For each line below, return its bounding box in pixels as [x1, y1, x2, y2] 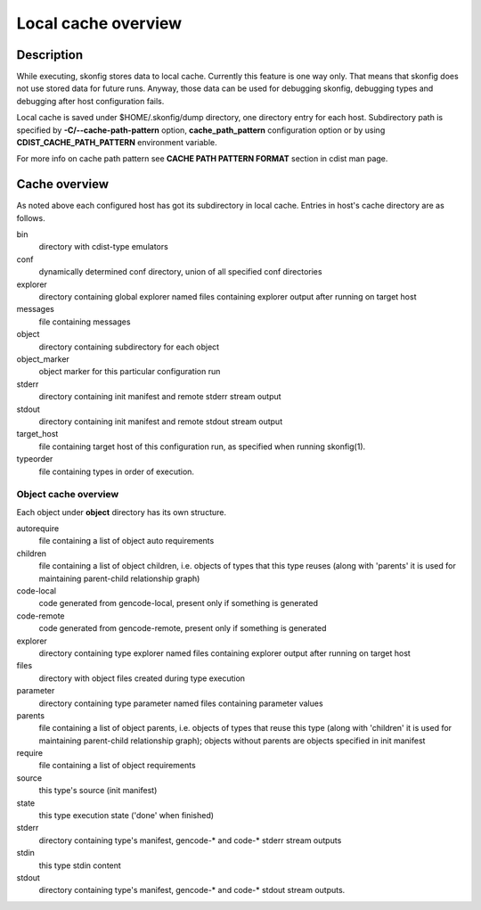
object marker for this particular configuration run [38, 366, 221, 377]
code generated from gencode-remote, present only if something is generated [38, 623, 327, 634]
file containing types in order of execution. [38, 466, 195, 477]
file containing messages [38, 316, 131, 327]
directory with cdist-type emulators [38, 242, 168, 252]
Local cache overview [16, 13, 183, 33]
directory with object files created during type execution [38, 673, 245, 684]
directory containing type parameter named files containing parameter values [38, 698, 324, 709]
